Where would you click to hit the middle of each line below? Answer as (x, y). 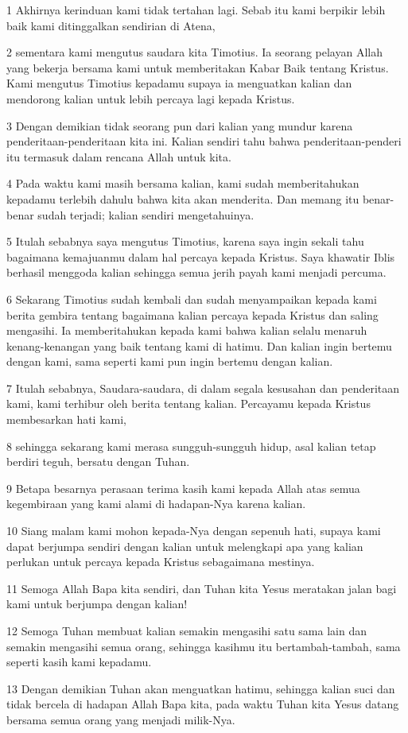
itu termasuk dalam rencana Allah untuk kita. (119, 156)
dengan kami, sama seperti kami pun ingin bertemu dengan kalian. (170, 361)
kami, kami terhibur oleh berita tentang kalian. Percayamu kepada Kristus (188, 403)
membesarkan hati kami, (67, 419)
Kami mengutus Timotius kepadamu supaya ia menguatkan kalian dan (179, 83)
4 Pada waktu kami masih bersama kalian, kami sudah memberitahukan (183, 183)
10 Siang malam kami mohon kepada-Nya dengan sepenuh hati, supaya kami (194, 531)
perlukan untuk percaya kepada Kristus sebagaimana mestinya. (161, 562)
